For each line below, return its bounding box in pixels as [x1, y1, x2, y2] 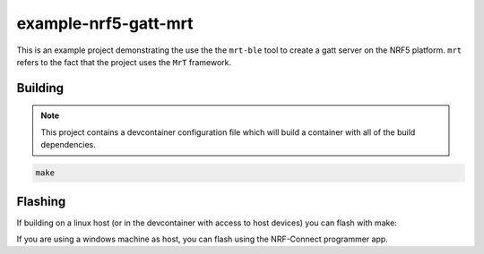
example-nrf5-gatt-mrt [16, 13, 194, 33]
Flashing [16, 193, 66, 209]
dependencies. [40, 140, 96, 150]
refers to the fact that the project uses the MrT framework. [16, 56, 232, 67]
